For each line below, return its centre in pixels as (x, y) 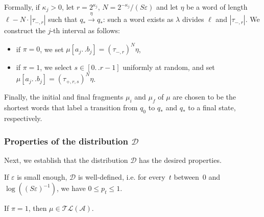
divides (193, 19)
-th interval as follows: (85, 30)
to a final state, (212, 107)
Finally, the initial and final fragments (64, 97)
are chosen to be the (205, 97)
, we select (56, 67)
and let (167, 7)
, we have (71, 188)
